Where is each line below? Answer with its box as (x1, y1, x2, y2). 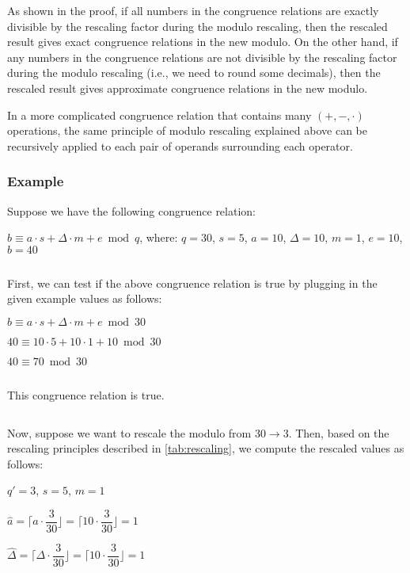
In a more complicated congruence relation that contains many (7, 106, 312, 123)
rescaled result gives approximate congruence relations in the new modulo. (7, 79, 368, 96)
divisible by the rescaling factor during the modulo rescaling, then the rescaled (7, 17, 388, 34)
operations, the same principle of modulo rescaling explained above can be (7, 122, 367, 139)
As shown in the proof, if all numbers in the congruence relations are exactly (7, 2, 379, 18)
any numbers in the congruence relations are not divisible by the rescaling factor (7, 48, 397, 65)
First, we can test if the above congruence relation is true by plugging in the (7, 274, 378, 291)
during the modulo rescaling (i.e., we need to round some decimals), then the (7, 64, 381, 81)
